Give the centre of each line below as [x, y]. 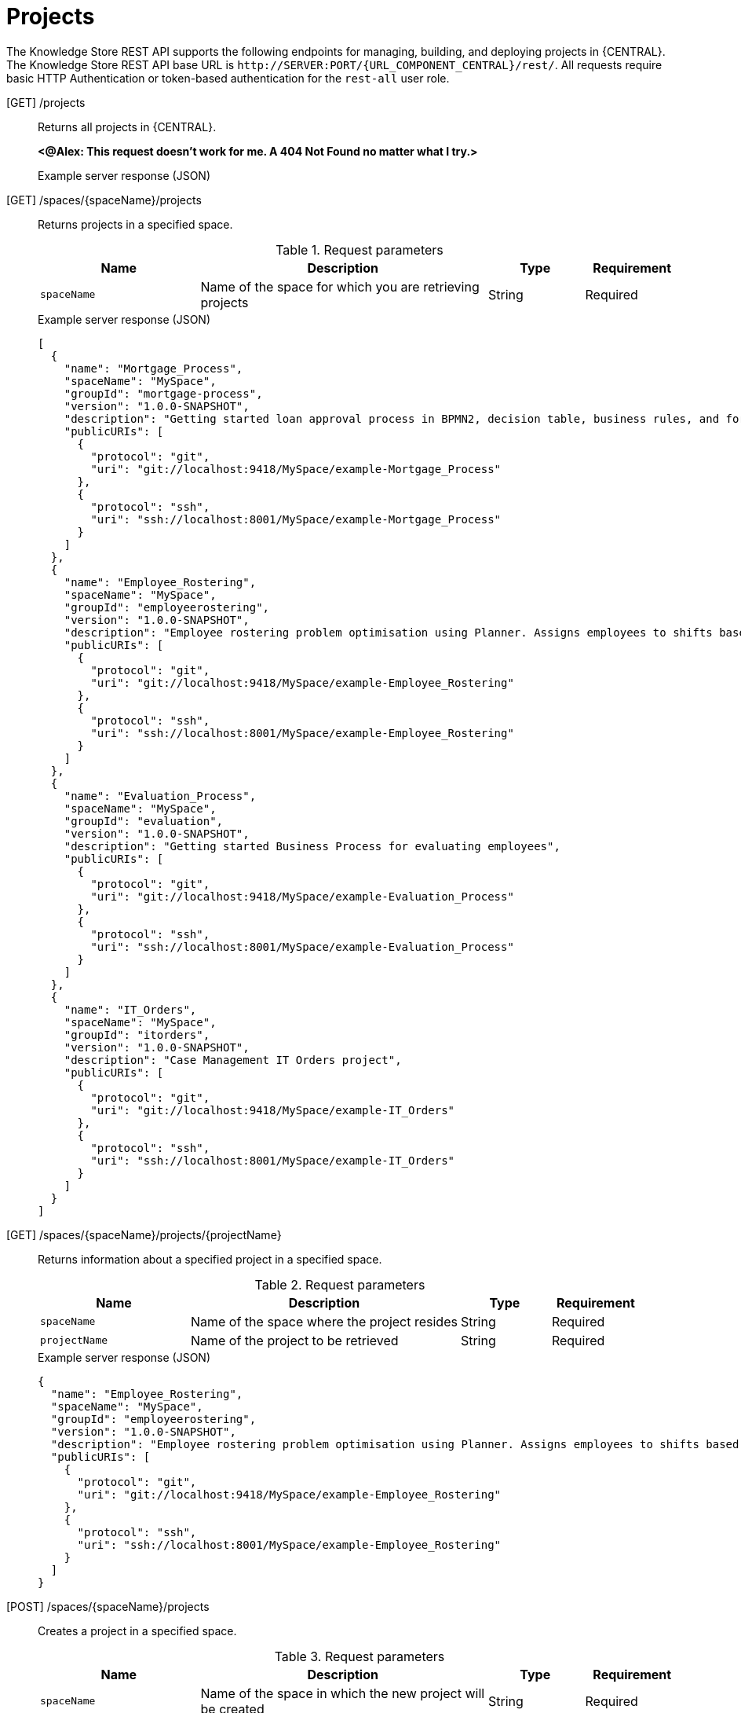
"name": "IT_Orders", [130, 1009]
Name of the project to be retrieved [294, 1340]
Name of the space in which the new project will [343, 1693]
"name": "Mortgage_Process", [153, 368]
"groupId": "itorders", [137, 1034]
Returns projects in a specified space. [135, 224]
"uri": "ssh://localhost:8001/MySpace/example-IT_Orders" [273, 1160]
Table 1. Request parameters [360, 249]
